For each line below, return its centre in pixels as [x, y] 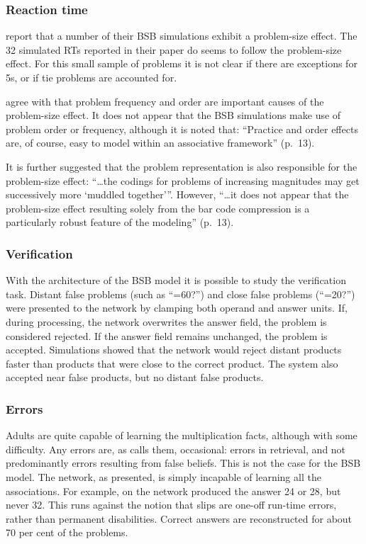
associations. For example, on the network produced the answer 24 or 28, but [173, 491]
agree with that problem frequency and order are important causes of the [165, 101]
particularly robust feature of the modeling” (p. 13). [120, 222]
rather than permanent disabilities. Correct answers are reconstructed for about [179, 518]
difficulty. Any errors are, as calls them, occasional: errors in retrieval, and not [176, 449]
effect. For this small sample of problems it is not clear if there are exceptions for [182, 63]
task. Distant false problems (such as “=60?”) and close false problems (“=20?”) [181, 294]
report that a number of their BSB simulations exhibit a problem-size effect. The [182, 36]
